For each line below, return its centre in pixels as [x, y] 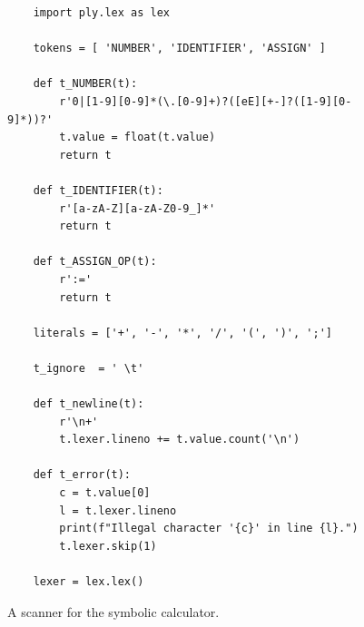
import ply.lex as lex [101, 13]
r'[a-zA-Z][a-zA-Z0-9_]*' [138, 208]
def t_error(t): [82, 475]
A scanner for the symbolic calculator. [113, 611]
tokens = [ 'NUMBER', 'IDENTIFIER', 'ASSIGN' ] [179, 49]
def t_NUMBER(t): [85, 84]
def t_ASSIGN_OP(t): [95, 262]
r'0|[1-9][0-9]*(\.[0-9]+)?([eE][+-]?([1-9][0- [206, 101]
